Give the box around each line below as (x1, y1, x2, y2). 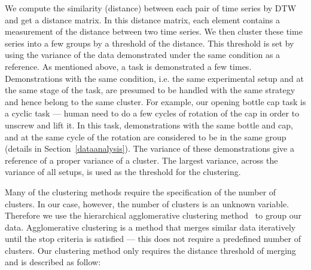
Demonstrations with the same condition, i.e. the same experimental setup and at (5, 72, 304, 84)
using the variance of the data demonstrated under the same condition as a (5, 48, 280, 61)
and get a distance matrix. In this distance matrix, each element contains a (5, 13, 280, 26)
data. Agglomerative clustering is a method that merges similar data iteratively (5, 220, 296, 233)
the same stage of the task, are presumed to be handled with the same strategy (5, 84, 295, 96)
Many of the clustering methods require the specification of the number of (5, 185, 276, 198)
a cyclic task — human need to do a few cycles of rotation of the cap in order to (5, 107, 300, 119)
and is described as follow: (5, 256, 101, 268)
